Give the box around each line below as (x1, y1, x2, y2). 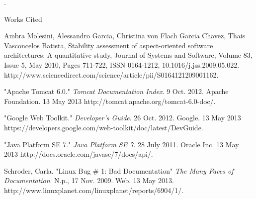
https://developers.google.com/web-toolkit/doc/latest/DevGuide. (4, 122, 203, 132)
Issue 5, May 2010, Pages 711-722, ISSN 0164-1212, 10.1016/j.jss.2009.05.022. (4, 59, 240, 70)
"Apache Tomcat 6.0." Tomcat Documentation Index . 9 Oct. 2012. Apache (4, 86, 229, 97)
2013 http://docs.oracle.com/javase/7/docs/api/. (4, 149, 153, 159)
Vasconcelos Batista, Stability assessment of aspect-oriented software (4, 40, 213, 50)
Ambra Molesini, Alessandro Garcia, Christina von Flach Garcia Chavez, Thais (4, 30, 246, 41)
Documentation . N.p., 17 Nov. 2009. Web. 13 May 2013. (4, 175, 174, 186)
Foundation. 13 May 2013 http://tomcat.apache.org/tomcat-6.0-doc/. (4, 96, 216, 106)
